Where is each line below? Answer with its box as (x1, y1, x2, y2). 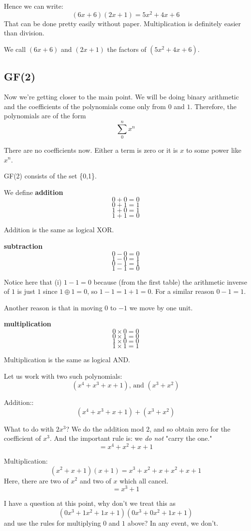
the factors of (107, 44, 147, 54)
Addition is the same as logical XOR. (4, 225, 114, 235)
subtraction (4, 241, 43, 251)
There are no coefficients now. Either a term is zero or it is (4, 145, 178, 155)
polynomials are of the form (4, 111, 86, 121)
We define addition (4, 187, 63, 197)
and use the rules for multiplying (4, 517, 101, 528)
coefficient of (4, 433, 41, 443)
